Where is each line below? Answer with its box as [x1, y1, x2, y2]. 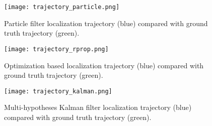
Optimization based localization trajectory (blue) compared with [4, 60, 204, 70]
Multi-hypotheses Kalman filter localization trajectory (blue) [4, 102, 192, 112]
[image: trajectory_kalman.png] [4, 87, 112, 95]
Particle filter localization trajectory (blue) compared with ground [4, 18, 208, 28]
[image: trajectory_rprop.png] [4, 45, 109, 53]
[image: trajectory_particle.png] [4, 4, 120, 11]
